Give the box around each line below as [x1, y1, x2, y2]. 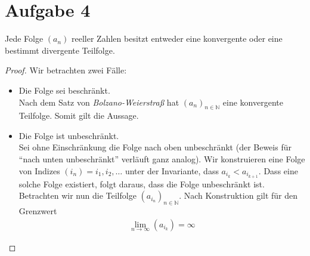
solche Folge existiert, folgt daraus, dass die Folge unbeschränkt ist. [18, 177, 265, 190]
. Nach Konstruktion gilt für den [179, 189, 298, 202]
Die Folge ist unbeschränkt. [18, 129, 119, 141]
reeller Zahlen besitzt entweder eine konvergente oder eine [72, 32, 283, 45]
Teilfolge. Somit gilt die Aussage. [18, 109, 139, 122]
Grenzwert [18, 204, 57, 217]
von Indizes [18, 164, 60, 177]
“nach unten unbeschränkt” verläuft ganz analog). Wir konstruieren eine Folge [18, 153, 305, 165]
